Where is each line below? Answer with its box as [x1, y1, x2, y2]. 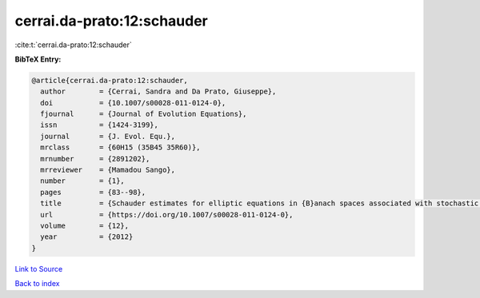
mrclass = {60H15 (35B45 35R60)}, [40, 143, 201, 152]
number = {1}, [40, 177, 126, 185]
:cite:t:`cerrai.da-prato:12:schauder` [14, 40, 132, 50]
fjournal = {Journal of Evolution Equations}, [40, 109, 247, 119]
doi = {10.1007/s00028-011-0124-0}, [40, 98, 226, 107]
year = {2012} [40, 232, 134, 241]
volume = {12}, [40, 221, 130, 230]
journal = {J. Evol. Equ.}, [40, 132, 176, 141]
